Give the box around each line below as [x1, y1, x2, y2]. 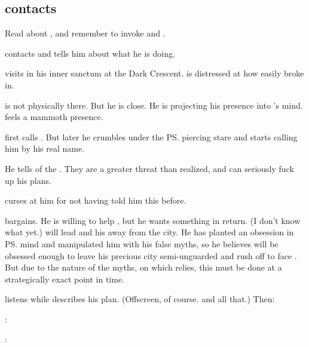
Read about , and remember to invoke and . [5, 27, 166, 39]
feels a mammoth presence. [5, 110, 103, 123]
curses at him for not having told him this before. [5, 194, 186, 207]
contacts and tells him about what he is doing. [5, 47, 175, 59]
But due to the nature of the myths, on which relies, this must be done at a [5, 261, 282, 274]
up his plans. [5, 174, 51, 186]
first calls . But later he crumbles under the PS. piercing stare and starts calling [5, 130, 298, 143]
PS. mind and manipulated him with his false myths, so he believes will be [5, 237, 279, 250]
